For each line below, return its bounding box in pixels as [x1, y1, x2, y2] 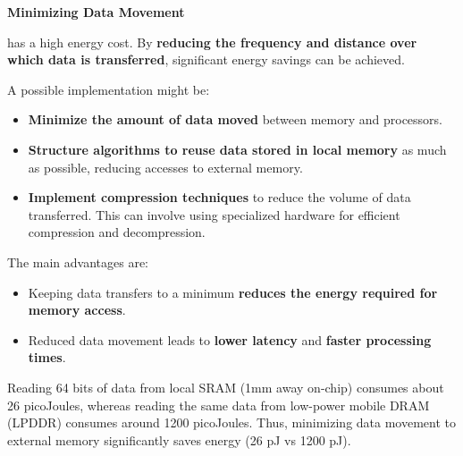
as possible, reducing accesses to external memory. [28, 157, 303, 176]
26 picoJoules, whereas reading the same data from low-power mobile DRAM [7, 395, 430, 414]
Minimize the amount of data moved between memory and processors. [28, 110, 443, 129]
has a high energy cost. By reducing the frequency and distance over [7, 32, 417, 51]
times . [28, 348, 66, 367]
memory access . [28, 300, 126, 319]
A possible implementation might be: [7, 80, 210, 98]
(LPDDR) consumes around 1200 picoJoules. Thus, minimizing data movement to [7, 413, 456, 432]
